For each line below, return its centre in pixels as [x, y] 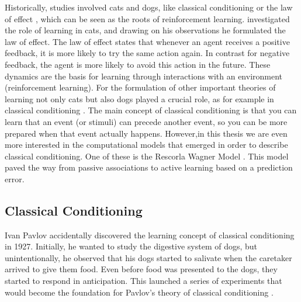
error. [15, 178]
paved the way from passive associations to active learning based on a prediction [149, 167]
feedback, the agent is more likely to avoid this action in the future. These [138, 64]
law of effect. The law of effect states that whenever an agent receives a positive [147, 41]
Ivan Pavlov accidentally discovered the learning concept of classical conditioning [150, 235]
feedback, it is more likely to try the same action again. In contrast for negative [147, 53]
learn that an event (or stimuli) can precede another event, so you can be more [146, 121]
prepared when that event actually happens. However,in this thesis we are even [146, 133]
